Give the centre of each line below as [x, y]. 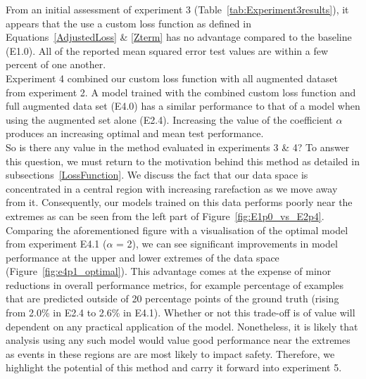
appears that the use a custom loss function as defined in [128, 23]
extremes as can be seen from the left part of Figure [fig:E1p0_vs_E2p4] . [165, 216]
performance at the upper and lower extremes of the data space [143, 257]
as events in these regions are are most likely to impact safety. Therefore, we [170, 353]
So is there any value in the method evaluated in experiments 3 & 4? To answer [178, 147]
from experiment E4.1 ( [56, 244]
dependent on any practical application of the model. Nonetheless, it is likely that [182, 326]
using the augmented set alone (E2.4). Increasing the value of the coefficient [169, 119]
